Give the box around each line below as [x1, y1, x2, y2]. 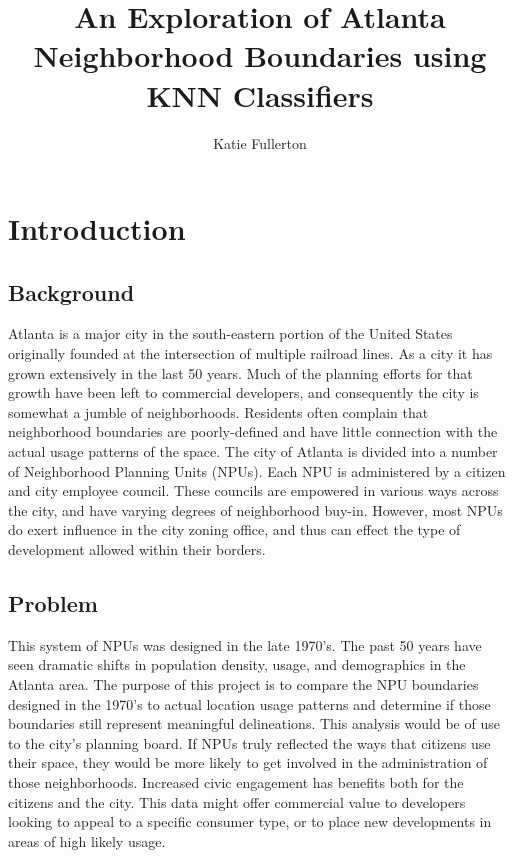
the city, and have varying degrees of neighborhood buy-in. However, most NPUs [8, 499, 503, 520]
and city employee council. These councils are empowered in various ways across [8, 480, 499, 501]
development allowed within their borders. [8, 539, 266, 560]
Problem [8, 588, 98, 618]
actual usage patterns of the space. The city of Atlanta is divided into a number [8, 441, 498, 462]
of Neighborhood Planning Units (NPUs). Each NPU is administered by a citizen [8, 460, 506, 481]
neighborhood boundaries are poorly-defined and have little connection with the [8, 421, 498, 442]
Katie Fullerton [213, 132, 307, 153]
